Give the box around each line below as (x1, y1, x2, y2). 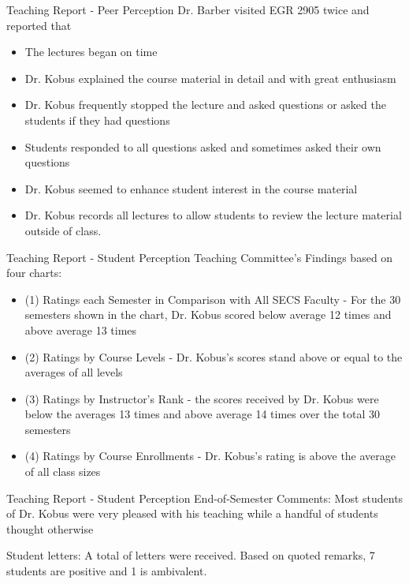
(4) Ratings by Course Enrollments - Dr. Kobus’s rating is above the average (24, 447, 396, 464)
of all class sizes (24, 463, 101, 480)
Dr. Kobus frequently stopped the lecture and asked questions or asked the (24, 96, 386, 113)
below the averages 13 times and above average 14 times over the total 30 (24, 406, 380, 422)
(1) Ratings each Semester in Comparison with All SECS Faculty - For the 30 (24, 290, 401, 307)
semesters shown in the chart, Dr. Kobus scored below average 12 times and (24, 306, 392, 323)
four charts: (6, 264, 62, 281)
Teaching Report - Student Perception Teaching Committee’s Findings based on (6, 249, 393, 265)
